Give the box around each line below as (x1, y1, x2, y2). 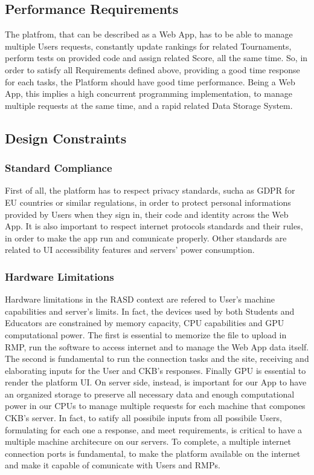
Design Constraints (5, 128, 127, 147)
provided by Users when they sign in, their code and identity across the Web (5, 208, 289, 220)
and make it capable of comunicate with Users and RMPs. (5, 459, 220, 471)
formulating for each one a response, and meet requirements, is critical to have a (5, 423, 303, 436)
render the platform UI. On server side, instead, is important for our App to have (5, 376, 307, 388)
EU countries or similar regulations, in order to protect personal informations (5, 195, 291, 208)
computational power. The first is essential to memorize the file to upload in (5, 328, 287, 341)
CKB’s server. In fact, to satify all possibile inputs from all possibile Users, (5, 411, 282, 424)
